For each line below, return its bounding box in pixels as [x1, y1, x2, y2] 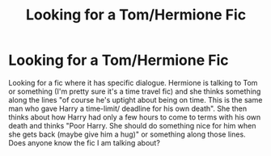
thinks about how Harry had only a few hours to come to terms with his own [8, 112, 261, 122]
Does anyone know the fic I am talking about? [8, 137, 160, 147]
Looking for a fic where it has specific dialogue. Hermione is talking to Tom [8, 78, 258, 87]
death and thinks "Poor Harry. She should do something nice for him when [8, 120, 256, 130]
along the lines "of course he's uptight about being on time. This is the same [8, 95, 263, 104]
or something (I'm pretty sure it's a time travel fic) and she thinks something [8, 86, 261, 96]
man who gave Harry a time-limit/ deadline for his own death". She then [8, 103, 248, 113]
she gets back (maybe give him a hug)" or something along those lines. [8, 129, 246, 139]
